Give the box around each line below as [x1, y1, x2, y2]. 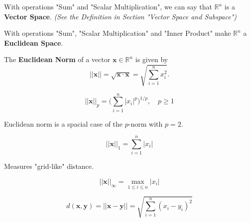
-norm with [128, 118, 163, 129]
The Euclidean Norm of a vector [4, 54, 111, 65]
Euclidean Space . [4, 37, 63, 48]
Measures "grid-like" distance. [4, 161, 94, 171]
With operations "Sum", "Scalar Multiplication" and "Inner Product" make [4, 28, 231, 38]
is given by [135, 54, 168, 65]
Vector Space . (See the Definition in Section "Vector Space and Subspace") [4, 11, 237, 21]
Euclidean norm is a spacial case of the [4, 118, 123, 129]
